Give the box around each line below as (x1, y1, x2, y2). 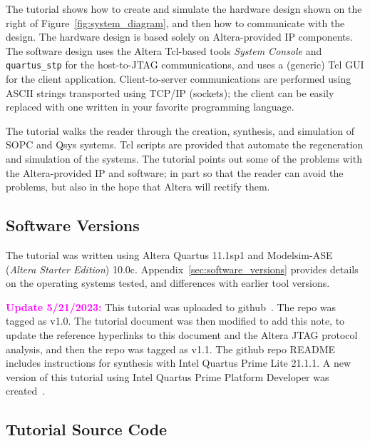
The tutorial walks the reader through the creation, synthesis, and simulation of (6, 123, 355, 138)
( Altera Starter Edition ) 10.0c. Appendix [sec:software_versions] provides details (6, 261, 359, 276)
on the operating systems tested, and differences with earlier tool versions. (6, 275, 330, 290)
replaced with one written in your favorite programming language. (6, 99, 294, 114)
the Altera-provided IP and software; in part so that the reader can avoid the (6, 165, 344, 180)
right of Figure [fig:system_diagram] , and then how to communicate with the (6, 15, 345, 30)
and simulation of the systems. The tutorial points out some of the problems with (6, 151, 362, 166)
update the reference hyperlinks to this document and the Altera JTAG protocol (6, 327, 358, 342)
